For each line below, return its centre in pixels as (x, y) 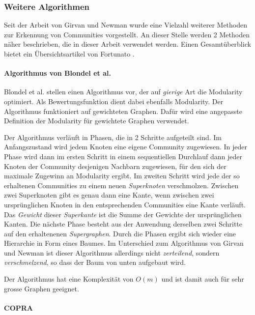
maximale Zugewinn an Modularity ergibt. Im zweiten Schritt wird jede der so (122, 176)
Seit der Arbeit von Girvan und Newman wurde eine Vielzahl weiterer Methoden (126, 25)
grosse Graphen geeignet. (42, 288)
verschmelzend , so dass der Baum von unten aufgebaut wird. (95, 262)
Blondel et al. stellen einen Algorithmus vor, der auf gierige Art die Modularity (123, 92)
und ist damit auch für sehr (203, 279)
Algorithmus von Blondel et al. (57, 73)
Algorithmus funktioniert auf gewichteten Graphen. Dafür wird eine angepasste (123, 111)
